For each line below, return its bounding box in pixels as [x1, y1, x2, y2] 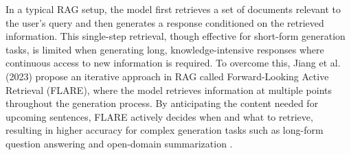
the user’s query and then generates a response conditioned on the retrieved [5, 15, 324, 29]
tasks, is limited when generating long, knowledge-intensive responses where [5, 42, 324, 56]
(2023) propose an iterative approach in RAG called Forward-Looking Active [5, 69, 329, 83]
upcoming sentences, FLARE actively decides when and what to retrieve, [5, 109, 313, 123]
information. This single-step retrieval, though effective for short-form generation [5, 29, 346, 43]
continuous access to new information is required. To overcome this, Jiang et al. [5, 56, 341, 70]
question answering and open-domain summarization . [5, 136, 233, 150]
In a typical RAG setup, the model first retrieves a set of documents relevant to [5, 2, 341, 16]
